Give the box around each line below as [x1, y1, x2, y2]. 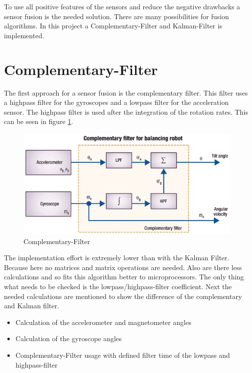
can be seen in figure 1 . [4, 116, 73, 126]
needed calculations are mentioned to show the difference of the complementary [4, 291, 242, 301]
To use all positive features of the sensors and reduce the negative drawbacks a [4, 1, 240, 11]
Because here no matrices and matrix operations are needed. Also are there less [4, 262, 242, 272]
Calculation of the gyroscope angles [15, 333, 122, 344]
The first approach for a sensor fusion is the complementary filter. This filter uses [4, 87, 248, 98]
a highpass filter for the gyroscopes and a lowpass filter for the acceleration [4, 97, 229, 107]
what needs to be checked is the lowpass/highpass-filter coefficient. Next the [4, 281, 232, 292]
